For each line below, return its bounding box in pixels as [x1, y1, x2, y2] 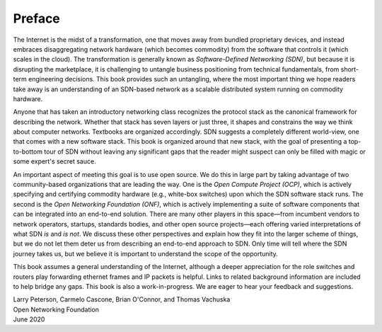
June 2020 [13, 315, 45, 324]
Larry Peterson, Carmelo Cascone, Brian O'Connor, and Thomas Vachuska [13, 295, 231, 304]
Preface [13, 11, 60, 26]
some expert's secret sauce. [13, 157, 96, 166]
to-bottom [13, 147, 42, 156]
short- [340, 64, 359, 74]
